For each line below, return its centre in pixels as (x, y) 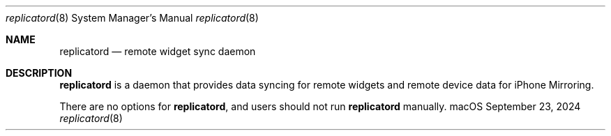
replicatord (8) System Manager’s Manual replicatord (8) (132, 18)
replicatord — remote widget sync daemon (158, 51)
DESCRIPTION (39, 73)
